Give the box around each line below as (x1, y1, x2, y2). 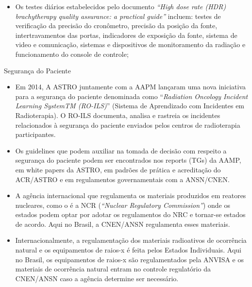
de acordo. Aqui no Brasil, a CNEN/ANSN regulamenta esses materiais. (15, 219, 230, 229)
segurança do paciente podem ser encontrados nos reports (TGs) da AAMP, (15, 155, 241, 165)
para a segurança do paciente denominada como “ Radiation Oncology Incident (15, 91, 248, 101)
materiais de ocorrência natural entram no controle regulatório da (15, 264, 211, 274)
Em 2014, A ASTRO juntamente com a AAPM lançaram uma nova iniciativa (15, 82, 246, 92)
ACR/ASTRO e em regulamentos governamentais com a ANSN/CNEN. (15, 174, 230, 184)
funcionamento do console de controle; (15, 49, 129, 59)
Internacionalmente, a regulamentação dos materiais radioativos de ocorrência (15, 235, 247, 245)
